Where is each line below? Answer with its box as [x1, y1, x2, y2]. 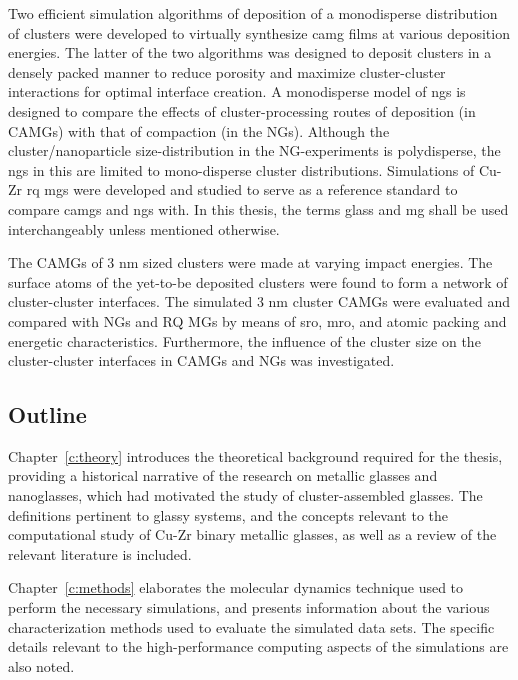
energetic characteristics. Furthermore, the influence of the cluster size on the [8, 330, 481, 351]
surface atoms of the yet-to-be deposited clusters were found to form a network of [8, 271, 508, 292]
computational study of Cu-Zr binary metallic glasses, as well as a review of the [8, 524, 497, 545]
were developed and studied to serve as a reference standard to [73, 179, 458, 200]
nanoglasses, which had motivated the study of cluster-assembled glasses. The [8, 485, 483, 506]
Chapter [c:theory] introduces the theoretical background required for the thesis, [8, 445, 503, 466]
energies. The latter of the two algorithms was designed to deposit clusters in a [8, 42, 492, 63]
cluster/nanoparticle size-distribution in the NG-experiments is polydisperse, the [8, 140, 501, 161]
